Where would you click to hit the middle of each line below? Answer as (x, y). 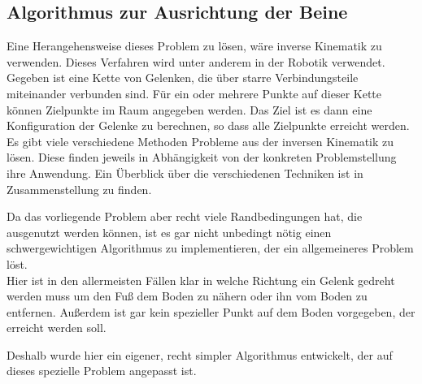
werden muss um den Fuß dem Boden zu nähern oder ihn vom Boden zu (187, 296)
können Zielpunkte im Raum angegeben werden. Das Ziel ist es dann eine (189, 109)
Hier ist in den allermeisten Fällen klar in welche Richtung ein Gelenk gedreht (201, 280)
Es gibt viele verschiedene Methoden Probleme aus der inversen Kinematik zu (200, 141)
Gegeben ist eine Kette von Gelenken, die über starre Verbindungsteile (183, 78)
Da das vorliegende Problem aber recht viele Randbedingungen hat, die (185, 216)
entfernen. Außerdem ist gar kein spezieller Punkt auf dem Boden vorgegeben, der (211, 311)
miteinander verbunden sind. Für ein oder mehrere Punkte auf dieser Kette (194, 93)
